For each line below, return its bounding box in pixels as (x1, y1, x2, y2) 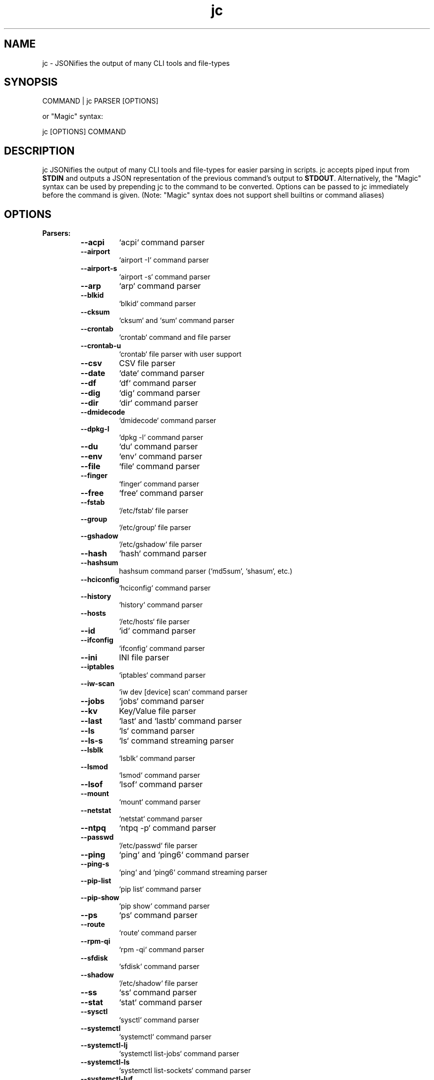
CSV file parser (119, 358, 175, 369)
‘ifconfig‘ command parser (119, 644, 205, 653)
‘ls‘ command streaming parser (119, 736, 234, 746)
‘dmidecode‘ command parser (119, 416, 217, 425)
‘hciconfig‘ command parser (119, 584, 211, 593)
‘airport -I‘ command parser (119, 256, 209, 265)
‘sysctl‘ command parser (119, 1016, 199, 1025)
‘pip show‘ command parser (119, 902, 210, 911)
